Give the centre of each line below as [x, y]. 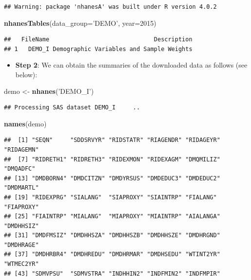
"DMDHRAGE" [21, 245]
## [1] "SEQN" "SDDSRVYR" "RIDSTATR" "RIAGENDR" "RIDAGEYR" [112, 140]
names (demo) [25, 123]
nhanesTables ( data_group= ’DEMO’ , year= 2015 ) [80, 23]
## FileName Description [98, 40]
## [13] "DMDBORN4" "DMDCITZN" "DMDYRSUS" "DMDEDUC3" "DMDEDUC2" [112, 178]
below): [26, 74]
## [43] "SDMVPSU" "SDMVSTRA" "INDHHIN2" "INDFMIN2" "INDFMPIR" [112, 273]
